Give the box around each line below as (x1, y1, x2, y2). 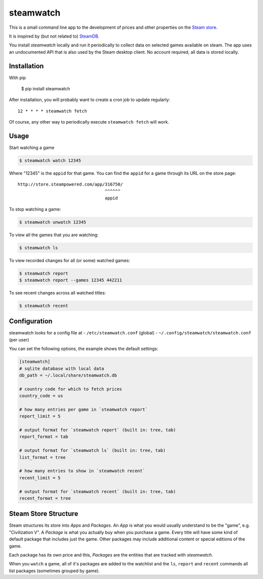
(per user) (9, 337, 29, 343)
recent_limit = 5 (19, 475, 61, 480)
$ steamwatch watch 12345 (19, 158, 81, 164)
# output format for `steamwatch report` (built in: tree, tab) (19, 427, 176, 433)
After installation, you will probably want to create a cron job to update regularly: (9, 97, 170, 103)
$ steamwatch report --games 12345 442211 (19, 277, 122, 283)
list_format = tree (19, 455, 66, 460)
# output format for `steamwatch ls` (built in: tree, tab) (19, 448, 166, 454)
